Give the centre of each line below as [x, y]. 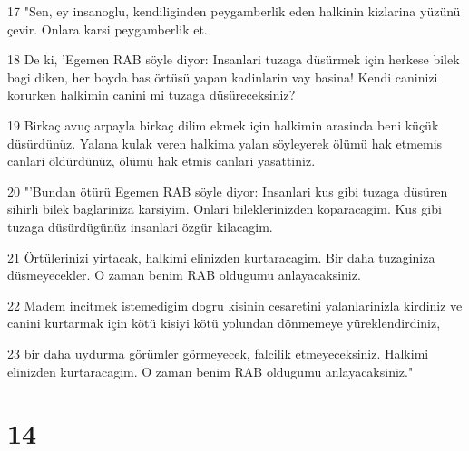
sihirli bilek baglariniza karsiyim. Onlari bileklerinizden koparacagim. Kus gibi [225, 209]
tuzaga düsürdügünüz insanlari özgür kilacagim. [140, 226]
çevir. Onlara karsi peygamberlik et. [107, 29]
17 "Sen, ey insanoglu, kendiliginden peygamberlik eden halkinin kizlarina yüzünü [234, 11]
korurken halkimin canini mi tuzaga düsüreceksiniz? [151, 95]
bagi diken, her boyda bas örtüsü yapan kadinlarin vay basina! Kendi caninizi [223, 77]
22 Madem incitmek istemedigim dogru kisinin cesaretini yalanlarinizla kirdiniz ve [235, 305]
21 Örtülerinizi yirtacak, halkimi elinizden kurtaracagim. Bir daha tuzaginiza [221, 257]
